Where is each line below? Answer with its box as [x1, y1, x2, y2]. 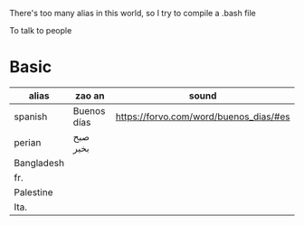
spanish [14, 110, 48, 123]
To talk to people [9, 25, 72, 35]
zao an [75, 89, 106, 102]
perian [14, 136, 42, 148]
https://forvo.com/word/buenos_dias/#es [115, 110, 290, 123]
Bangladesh [14, 156, 65, 169]
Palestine [14, 185, 53, 198]
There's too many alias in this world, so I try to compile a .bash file [9, 8, 256, 18]
